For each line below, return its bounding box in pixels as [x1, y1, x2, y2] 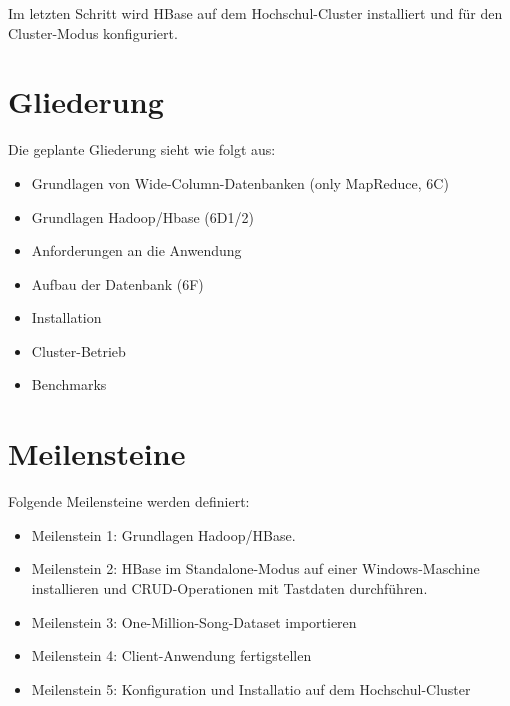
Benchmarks [31, 374, 107, 395]
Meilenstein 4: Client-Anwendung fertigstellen [31, 645, 312, 666]
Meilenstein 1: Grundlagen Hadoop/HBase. [31, 524, 296, 545]
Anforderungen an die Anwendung [31, 240, 242, 261]
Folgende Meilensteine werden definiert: [8, 491, 250, 512]
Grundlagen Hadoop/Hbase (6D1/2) [31, 206, 254, 227]
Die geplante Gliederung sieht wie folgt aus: [8, 139, 276, 160]
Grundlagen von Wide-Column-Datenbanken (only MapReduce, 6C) [31, 172, 449, 193]
